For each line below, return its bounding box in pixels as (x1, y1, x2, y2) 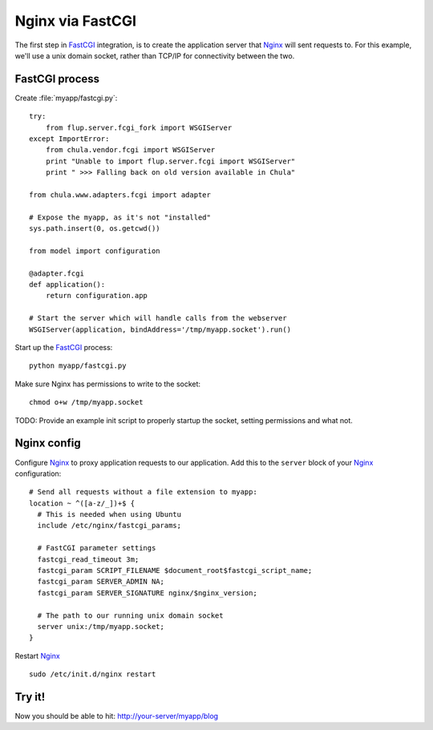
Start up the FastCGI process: (14, 343, 113, 353)
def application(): (29, 280, 106, 289)
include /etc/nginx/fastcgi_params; (37, 521, 182, 530)
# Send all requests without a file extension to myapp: (29, 487, 258, 497)
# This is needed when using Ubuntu (37, 510, 182, 519)
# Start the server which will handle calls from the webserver (29, 313, 288, 323)
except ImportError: (29, 135, 110, 143)
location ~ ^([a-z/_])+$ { (29, 498, 136, 508)
